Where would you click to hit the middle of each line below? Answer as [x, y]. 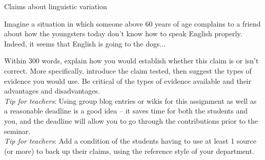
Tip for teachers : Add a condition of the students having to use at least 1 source [130, 141]
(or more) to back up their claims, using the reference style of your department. [129, 151]
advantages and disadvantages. [52, 91]
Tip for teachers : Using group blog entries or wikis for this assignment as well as [130, 100]
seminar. [17, 131]
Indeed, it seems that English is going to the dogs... [85, 43]
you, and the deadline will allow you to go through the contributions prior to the [131, 120]
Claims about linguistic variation [56, 6]
